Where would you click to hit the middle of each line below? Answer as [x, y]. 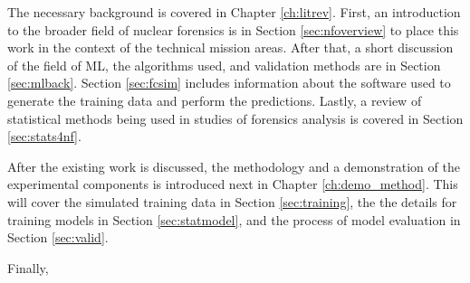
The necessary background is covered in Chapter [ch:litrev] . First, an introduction [234, 12]
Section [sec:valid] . [58, 237]
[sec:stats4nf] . [44, 136]
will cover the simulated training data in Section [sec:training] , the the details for [232, 201]
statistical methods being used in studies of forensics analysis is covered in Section [235, 118]
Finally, [28, 267]
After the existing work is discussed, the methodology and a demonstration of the [234, 166]
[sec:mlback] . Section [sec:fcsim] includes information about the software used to [229, 83]
